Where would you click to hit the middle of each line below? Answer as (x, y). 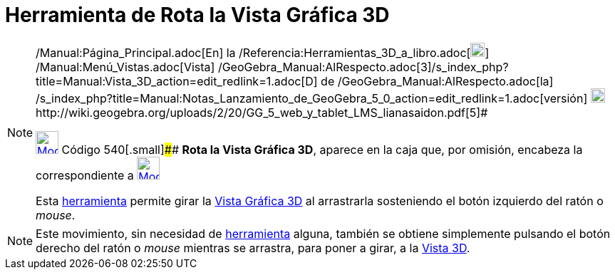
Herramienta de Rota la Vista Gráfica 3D (197, 15)
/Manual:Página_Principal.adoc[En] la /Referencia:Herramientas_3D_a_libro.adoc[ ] (263, 52)
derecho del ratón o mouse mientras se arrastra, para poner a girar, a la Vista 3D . (253, 248)
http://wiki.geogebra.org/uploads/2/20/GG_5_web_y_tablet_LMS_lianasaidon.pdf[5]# (262, 112)
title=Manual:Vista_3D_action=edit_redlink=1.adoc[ (171, 81)
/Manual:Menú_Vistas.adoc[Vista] (125, 67)
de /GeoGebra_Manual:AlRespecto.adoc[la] (437, 81)
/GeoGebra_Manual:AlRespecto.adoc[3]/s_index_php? (363, 67)
